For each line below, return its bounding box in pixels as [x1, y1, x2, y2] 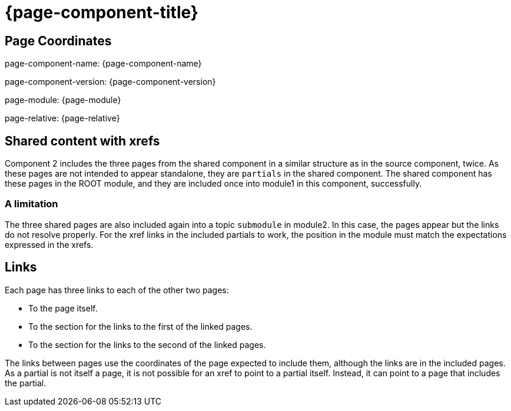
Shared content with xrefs [5, 133, 160, 148]
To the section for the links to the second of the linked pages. [28, 339, 266, 350]
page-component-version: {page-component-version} [5, 77, 216, 87]
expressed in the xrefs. [5, 239, 94, 250]
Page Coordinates [5, 33, 112, 48]
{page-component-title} [5, 2, 198, 22]
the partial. [5, 377, 47, 388]
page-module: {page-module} [5, 95, 121, 105]
